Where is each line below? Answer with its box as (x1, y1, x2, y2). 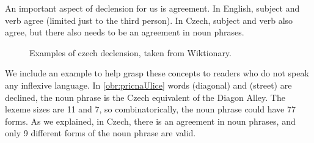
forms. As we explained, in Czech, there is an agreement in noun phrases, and (5, 114, 296, 127)
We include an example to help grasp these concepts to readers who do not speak (5, 67, 309, 79)
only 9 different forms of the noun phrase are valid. (5, 127, 196, 139)
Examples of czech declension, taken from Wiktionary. (29, 46, 232, 59)
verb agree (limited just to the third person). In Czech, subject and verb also (5, 13, 293, 26)
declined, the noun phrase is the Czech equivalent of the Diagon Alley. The (5, 90, 285, 103)
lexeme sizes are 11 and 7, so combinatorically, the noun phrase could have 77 (5, 103, 296, 116)
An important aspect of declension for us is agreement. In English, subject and (5, 2, 300, 14)
